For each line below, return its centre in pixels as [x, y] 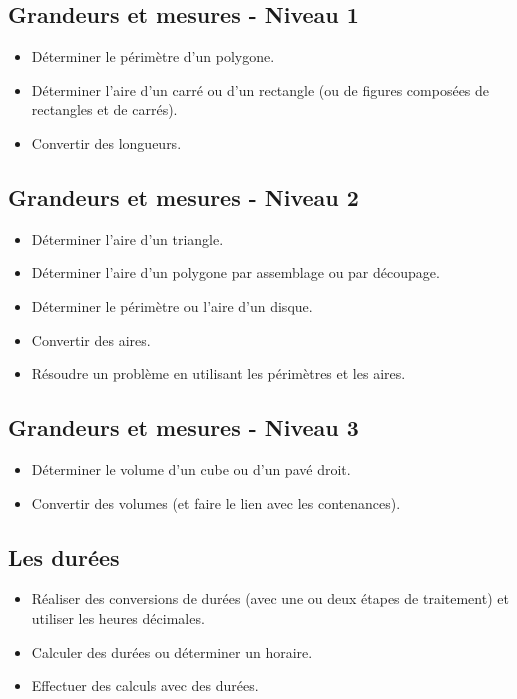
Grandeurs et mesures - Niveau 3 [183, 427]
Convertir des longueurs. [106, 142]
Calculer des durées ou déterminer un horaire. [172, 651]
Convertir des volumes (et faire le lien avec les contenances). [216, 502]
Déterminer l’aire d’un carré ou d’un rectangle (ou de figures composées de [260, 89]
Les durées [64, 556]
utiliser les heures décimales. [118, 617]
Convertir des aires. [91, 339]
